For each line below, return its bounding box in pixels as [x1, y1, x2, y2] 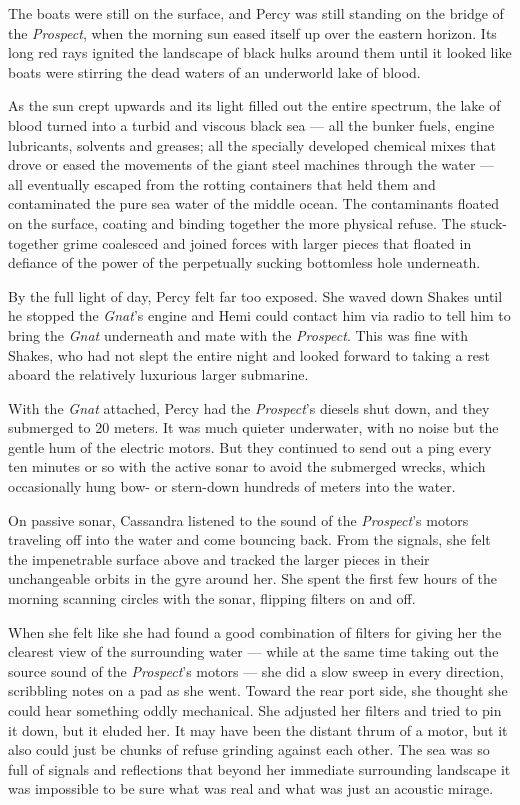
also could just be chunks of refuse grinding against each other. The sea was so [8, 739, 490, 760]
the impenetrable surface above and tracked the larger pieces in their [8, 548, 430, 569]
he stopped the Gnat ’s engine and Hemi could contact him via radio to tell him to [8, 305, 511, 326]
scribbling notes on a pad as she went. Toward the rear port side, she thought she [8, 680, 508, 701]
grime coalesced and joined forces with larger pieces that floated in [63, 232, 472, 253]
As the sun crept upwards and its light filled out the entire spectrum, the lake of [8, 95, 501, 116]
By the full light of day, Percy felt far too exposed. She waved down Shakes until [8, 285, 503, 306]
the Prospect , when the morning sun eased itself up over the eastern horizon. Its [8, 22, 497, 43]
